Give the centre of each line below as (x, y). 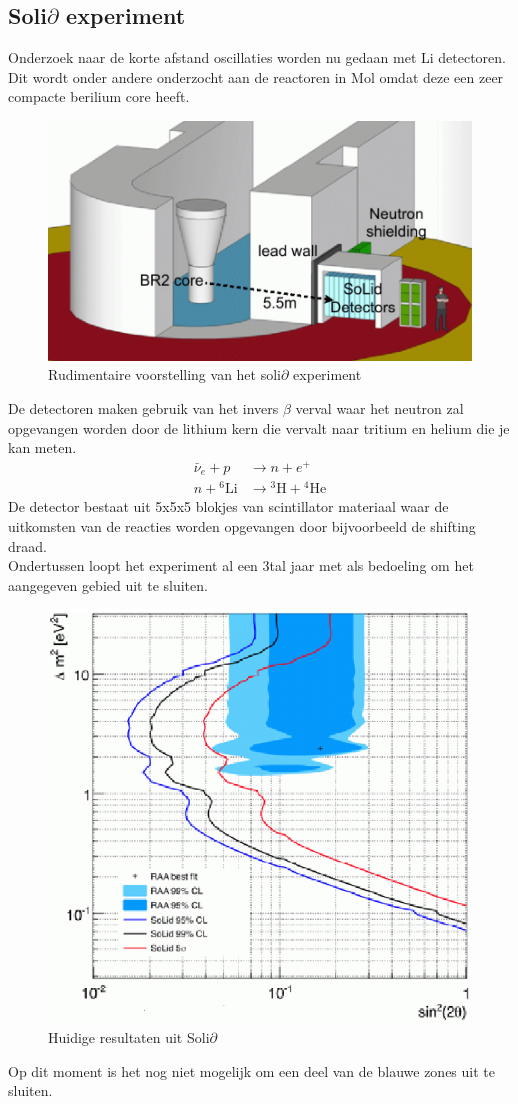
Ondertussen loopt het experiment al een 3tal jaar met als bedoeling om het (241, 565)
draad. (27, 545)
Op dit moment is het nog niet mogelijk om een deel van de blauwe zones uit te (251, 1070)
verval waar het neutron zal (379, 408)
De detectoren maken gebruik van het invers (143, 408)
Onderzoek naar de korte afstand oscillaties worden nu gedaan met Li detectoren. (257, 57)
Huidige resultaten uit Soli (129, 1037)
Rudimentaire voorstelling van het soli (164, 374)
